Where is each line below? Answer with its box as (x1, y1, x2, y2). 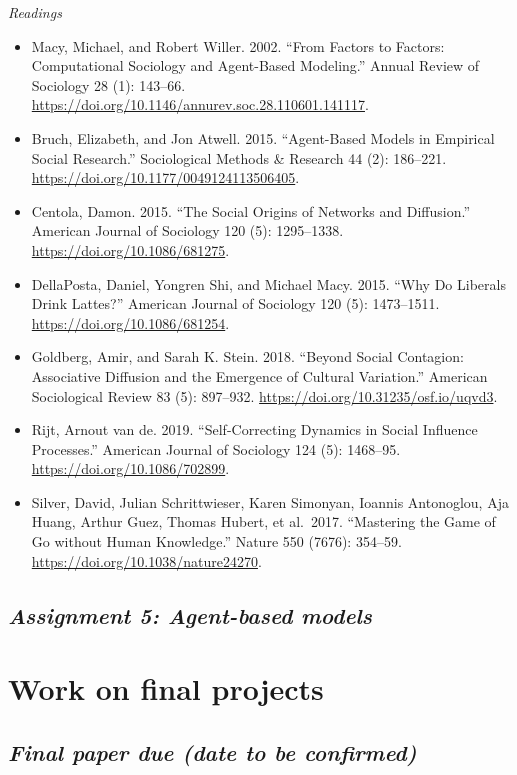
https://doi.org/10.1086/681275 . (31, 239, 230, 260)
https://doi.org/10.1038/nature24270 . (31, 550, 262, 571)
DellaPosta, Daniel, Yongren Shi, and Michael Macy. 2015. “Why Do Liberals (31, 273, 506, 294)
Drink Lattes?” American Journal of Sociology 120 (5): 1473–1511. (31, 293, 440, 314)
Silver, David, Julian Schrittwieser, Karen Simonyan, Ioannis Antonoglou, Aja (31, 491, 509, 512)
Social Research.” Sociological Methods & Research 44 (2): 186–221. (31, 147, 447, 168)
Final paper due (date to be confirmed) (8, 736, 417, 767)
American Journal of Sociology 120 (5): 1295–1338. (31, 220, 344, 241)
